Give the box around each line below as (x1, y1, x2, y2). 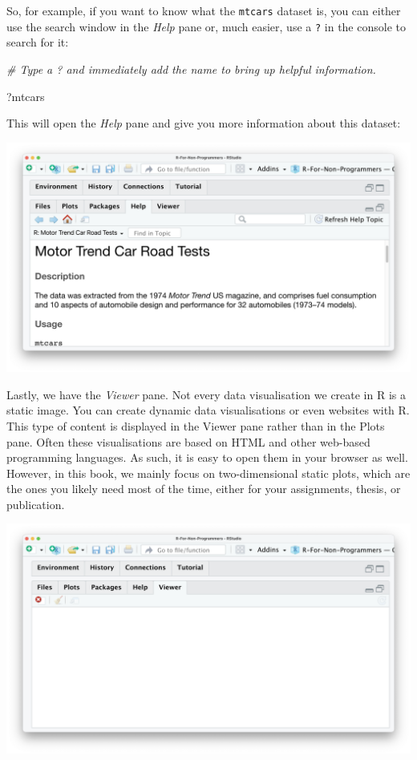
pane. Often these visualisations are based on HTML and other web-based (6, 433, 370, 450)
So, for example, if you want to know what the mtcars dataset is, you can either (6, 2, 401, 18)
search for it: (6, 34, 69, 51)
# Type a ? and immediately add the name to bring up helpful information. (6, 60, 376, 77)
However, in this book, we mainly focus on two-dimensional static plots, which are (6, 464, 411, 481)
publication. (6, 495, 65, 512)
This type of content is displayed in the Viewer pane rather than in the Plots (6, 417, 385, 434)
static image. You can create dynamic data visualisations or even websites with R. (6, 402, 410, 418)
